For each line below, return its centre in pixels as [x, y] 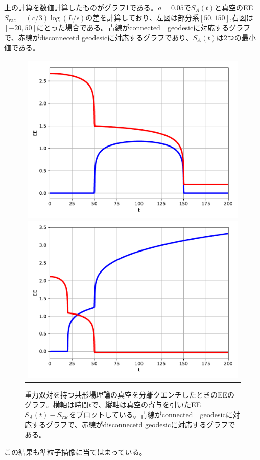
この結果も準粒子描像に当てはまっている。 [75, 452]
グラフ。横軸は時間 [57, 404]
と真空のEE [234, 7]
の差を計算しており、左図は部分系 [142, 17]
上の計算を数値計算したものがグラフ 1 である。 [81, 7]
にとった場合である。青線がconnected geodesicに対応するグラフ [144, 27]
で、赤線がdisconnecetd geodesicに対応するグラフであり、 [99, 37]
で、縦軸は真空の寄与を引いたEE [146, 404]
